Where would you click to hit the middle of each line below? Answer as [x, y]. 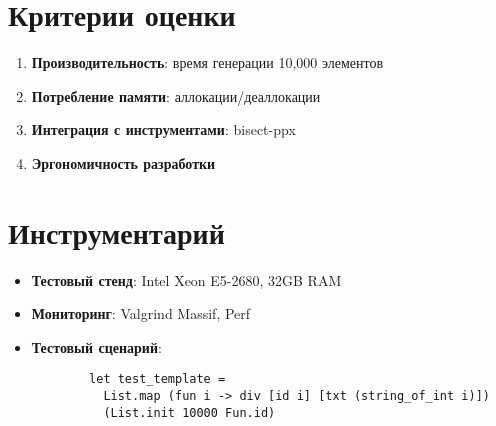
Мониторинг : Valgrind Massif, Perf [141, 313]
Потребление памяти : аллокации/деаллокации [176, 95]
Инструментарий [116, 231]
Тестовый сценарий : [96, 346]
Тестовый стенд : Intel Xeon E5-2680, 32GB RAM [186, 279]
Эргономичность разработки [123, 162]
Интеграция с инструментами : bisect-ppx [163, 129]
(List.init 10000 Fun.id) [189, 412]
